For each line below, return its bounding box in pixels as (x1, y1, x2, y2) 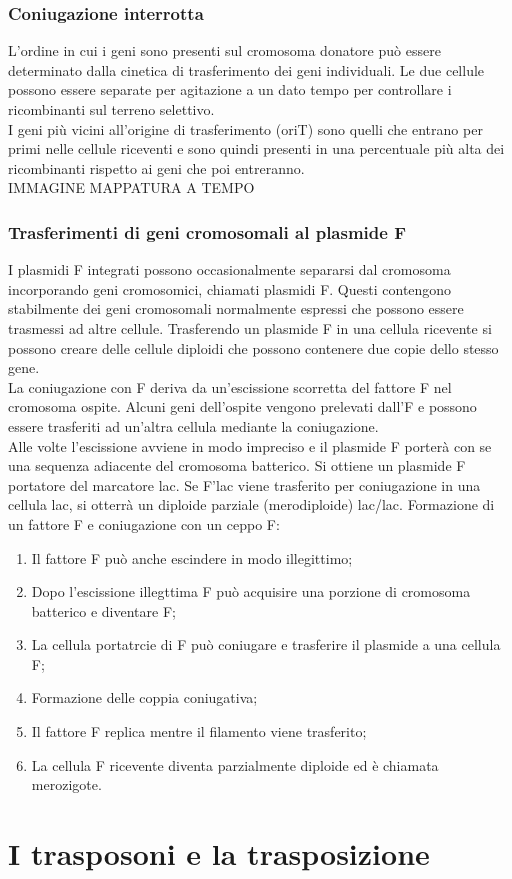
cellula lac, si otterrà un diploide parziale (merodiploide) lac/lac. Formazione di (8, 494, 495, 515)
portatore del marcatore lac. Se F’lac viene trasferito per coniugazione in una (8, 474, 481, 495)
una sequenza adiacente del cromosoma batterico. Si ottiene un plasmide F (8, 455, 466, 476)
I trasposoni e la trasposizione (8, 833, 430, 874)
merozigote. (31, 774, 102, 795)
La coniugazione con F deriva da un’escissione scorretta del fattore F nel (8, 376, 452, 397)
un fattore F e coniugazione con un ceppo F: (8, 513, 280, 534)
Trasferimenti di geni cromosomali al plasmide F (8, 219, 407, 244)
